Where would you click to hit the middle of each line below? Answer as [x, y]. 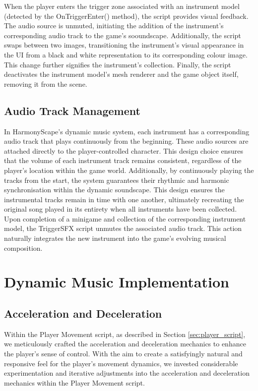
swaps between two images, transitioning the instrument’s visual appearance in [124, 45]
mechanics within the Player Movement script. [74, 382]
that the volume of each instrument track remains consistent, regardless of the [123, 160]
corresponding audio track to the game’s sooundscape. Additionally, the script [123, 35]
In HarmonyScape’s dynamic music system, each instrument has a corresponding [127, 131]
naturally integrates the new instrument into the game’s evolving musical [115, 238]
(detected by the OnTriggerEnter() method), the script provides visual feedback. [126, 16]
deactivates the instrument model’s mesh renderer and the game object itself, [121, 74]
